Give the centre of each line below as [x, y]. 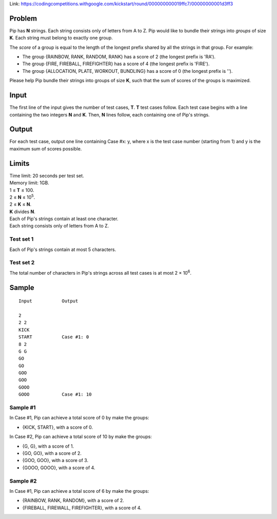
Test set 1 [22, 239]
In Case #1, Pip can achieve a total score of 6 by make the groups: [79, 491]
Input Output [48, 301]
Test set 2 [22, 263]
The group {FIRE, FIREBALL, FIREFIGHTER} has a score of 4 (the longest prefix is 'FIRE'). [116, 64]
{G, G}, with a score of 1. [48, 446]
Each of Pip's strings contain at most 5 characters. [63, 249]
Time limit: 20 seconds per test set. [47, 176]
